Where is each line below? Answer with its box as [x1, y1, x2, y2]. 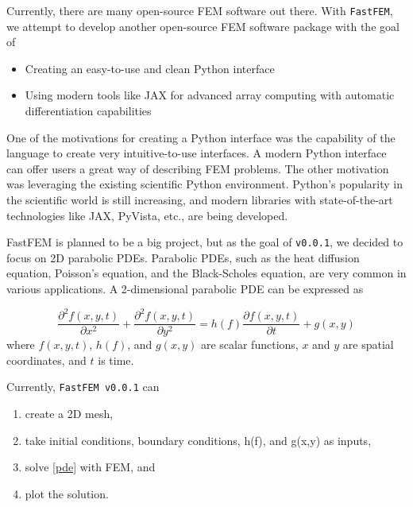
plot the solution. [25, 485, 109, 501]
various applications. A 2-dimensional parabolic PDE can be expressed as [6, 281, 364, 297]
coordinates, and [6, 351, 87, 368]
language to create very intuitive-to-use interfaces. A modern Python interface [6, 145, 387, 161]
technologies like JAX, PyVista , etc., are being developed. [6, 207, 288, 223]
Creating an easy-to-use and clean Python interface [25, 60, 275, 76]
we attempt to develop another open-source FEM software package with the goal [6, 17, 399, 34]
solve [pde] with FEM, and [25, 459, 156, 475]
